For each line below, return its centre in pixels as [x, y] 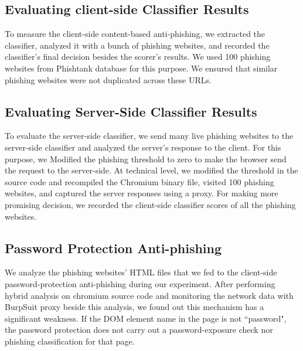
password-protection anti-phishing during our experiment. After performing [140, 283]
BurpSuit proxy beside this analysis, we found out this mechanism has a [135, 307]
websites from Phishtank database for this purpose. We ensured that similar [141, 68]
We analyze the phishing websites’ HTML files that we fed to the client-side [141, 272]
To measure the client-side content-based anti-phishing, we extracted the [135, 34]
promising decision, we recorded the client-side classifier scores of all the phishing [150, 204]
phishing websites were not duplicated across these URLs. [108, 79]
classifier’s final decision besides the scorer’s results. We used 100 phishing [138, 57]
